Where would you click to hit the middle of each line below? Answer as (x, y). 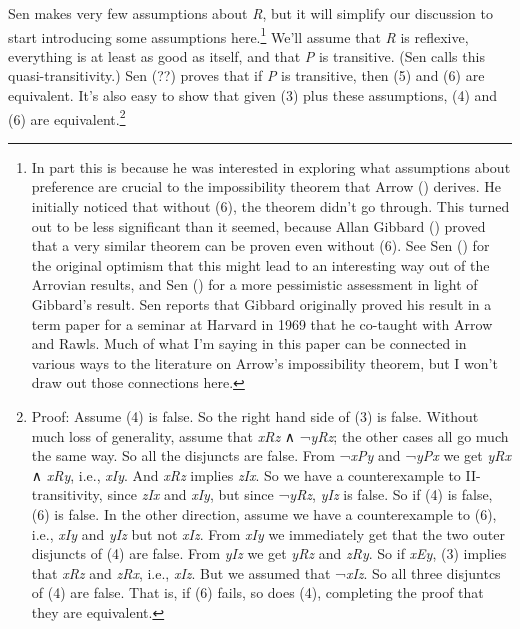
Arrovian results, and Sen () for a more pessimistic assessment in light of (254, 284)
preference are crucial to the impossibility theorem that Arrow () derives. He (266, 186)
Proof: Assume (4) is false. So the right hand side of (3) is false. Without (255, 416)
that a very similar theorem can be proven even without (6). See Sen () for (260, 245)
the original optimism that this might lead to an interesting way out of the (260, 264)
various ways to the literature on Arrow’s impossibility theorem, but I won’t (264, 362)
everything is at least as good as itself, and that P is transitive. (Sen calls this (246, 55)
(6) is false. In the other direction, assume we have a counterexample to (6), (264, 513)
